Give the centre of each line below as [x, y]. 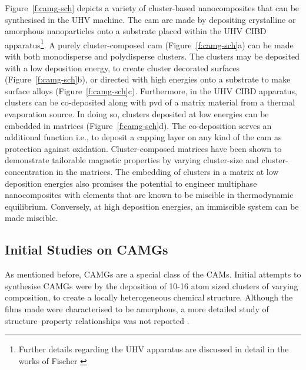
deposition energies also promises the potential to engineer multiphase [131, 183]
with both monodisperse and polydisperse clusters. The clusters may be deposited [152, 56]
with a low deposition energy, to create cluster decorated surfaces [122, 67]
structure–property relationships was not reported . [97, 320]
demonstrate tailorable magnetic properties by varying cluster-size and [132, 160]
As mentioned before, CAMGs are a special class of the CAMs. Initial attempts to [153, 274]
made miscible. [31, 218]
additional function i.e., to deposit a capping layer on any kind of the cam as [143, 137]
